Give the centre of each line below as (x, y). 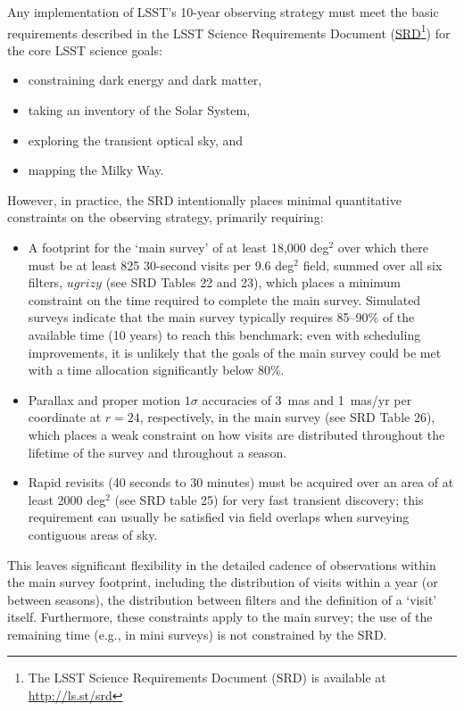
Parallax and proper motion (104, 399)
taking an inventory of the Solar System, (139, 110)
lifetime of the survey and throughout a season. (157, 452)
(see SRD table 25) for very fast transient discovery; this (269, 499)
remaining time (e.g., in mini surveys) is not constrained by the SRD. (197, 634)
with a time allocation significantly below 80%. (156, 370)
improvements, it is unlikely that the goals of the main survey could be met (235, 352)
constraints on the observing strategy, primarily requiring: (166, 217)
